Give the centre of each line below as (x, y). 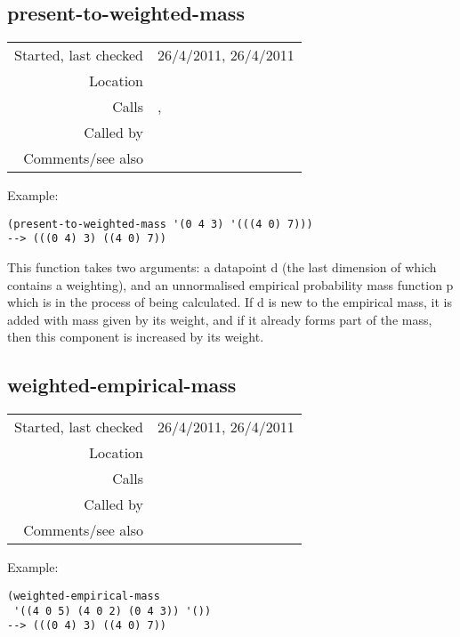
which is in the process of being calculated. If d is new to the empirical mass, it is (230, 302)
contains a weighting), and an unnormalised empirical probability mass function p (230, 284)
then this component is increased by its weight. (136, 337)
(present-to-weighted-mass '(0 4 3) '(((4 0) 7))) (160, 224)
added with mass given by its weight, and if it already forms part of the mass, (220, 319)
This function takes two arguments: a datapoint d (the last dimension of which (222, 267)
